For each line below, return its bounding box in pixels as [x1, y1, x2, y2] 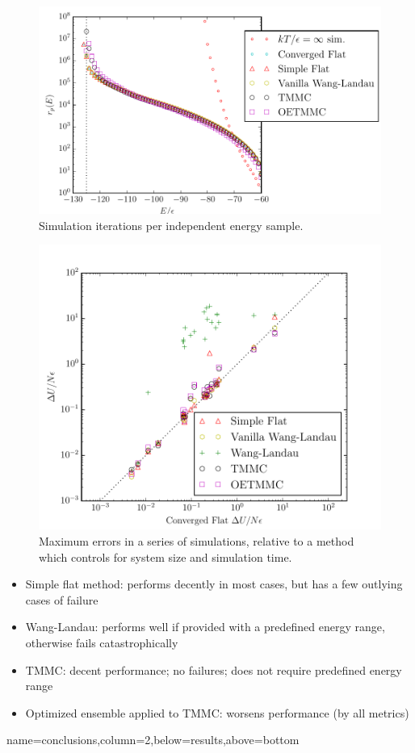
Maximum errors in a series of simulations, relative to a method [39, 533, 354, 550]
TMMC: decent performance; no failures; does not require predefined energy [25, 661, 402, 678]
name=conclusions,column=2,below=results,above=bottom [6, 731, 300, 748]
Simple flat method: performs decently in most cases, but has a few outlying [25, 575, 403, 592]
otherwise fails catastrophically [25, 634, 178, 651]
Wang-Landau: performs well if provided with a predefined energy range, [25, 618, 385, 635]
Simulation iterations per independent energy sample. [39, 216, 304, 233]
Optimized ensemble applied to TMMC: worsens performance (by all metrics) [25, 704, 409, 721]
